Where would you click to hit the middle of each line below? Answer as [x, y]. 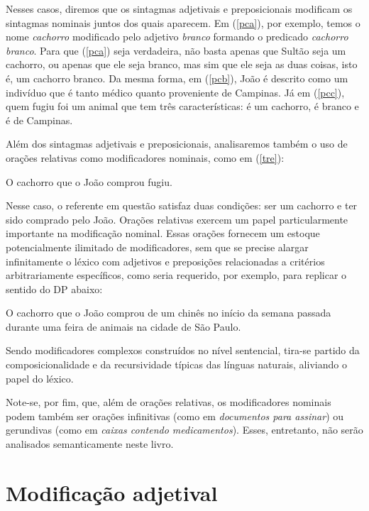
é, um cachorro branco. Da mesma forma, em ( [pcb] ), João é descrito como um [177, 78]
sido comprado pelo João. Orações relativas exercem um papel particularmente [177, 219]
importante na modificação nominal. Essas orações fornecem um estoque [163, 233]
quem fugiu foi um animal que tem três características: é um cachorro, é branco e [182, 106]
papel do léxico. [40, 378]
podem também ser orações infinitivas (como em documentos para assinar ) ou [175, 416]
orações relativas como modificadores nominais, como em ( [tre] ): [145, 157]
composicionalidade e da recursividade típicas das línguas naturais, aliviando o [176, 364]
